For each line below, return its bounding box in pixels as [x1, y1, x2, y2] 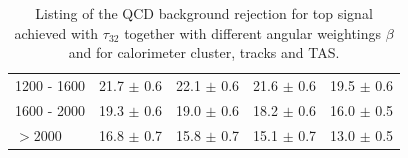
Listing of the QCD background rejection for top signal [35, 3, 373, 23]
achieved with [14, 22, 99, 43]
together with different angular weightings [124, 22, 382, 43]
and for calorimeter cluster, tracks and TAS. [68, 42, 340, 63]
